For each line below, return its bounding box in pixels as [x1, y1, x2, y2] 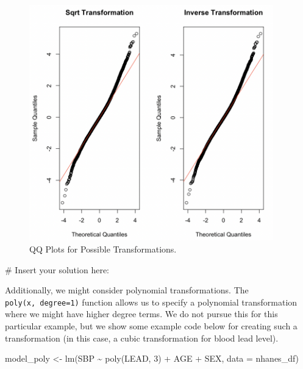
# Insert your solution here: [5, 263, 109, 276]
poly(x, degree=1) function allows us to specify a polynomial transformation [5, 295, 298, 308]
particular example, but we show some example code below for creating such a [5, 320, 298, 332]
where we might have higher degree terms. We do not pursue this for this [5, 307, 278, 320]
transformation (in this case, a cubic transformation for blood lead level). [5, 331, 279, 344]
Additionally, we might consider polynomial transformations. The [5, 284, 249, 296]
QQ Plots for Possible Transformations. [29, 243, 177, 256]
